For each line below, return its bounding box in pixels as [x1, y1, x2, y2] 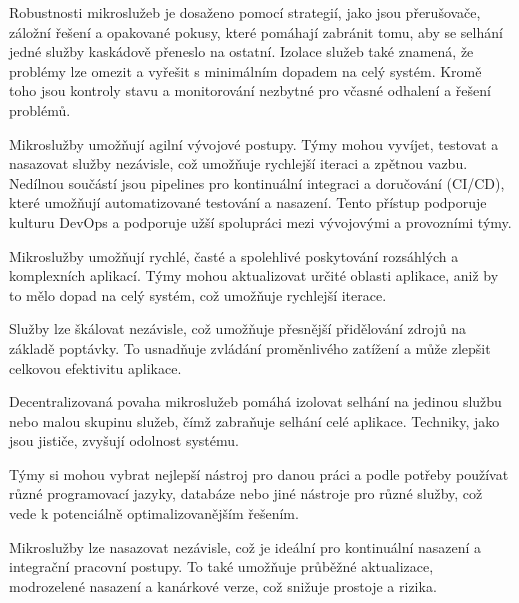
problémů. [9, 99, 71, 120]
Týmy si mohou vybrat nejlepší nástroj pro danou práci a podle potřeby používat [9, 463, 509, 484]
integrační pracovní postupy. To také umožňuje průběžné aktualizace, [9, 556, 434, 577]
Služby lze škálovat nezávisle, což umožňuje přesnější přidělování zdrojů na [9, 318, 466, 339]
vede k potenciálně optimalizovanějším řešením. [9, 503, 299, 524]
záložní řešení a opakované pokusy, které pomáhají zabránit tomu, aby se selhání [9, 21, 503, 42]
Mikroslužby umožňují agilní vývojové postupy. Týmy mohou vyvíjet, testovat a [9, 133, 499, 154]
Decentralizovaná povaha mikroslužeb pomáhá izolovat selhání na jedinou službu [9, 391, 502, 412]
